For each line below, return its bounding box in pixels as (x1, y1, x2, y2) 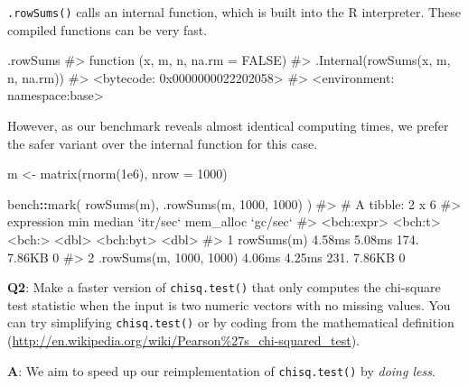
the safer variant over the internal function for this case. (7, 133, 318, 152)
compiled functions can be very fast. (7, 20, 208, 39)
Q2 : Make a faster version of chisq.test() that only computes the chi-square (7, 278, 441, 297)
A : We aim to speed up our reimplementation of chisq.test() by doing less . (7, 361, 435, 380)
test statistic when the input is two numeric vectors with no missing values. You (7, 295, 451, 314)
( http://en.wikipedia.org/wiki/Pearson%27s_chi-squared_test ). (7, 331, 360, 350)
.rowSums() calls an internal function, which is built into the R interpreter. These (7, 3, 461, 21)
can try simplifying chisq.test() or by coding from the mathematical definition (7, 313, 454, 332)
